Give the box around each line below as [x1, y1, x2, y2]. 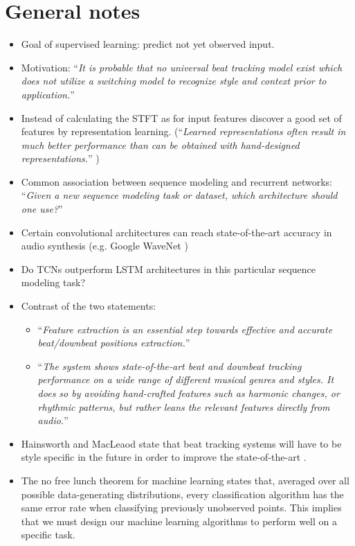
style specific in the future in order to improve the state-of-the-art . [21, 450, 307, 464]
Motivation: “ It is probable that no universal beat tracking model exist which [21, 60, 343, 74]
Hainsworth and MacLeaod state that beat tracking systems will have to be [21, 436, 342, 450]
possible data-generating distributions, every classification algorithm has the [21, 486, 344, 501]
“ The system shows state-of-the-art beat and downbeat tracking [37, 358, 302, 373]
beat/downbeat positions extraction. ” [37, 335, 190, 350]
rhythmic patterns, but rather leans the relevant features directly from [37, 399, 330, 414]
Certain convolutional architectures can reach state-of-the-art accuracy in [21, 224, 332, 239]
